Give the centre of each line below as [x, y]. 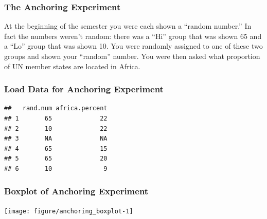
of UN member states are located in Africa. [72, 66]
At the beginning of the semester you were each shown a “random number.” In [128, 26]
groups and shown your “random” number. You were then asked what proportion [132, 56]
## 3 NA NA [56, 139]
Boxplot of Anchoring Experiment [76, 191]
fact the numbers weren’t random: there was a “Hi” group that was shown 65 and [133, 36]
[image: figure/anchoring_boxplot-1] [69, 211]
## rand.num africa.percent [56, 108]
